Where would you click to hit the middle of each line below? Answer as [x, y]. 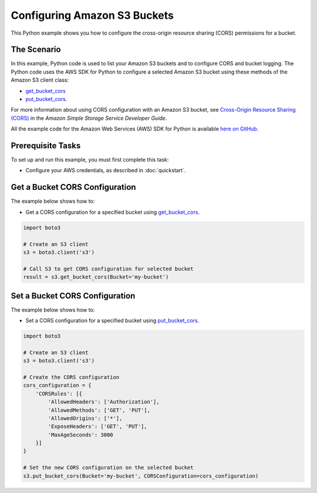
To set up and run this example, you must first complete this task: [90, 160]
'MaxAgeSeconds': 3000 [81, 435]
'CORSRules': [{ [59, 393]
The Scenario [36, 50]
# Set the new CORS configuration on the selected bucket [108, 468]
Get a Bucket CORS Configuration [73, 187]
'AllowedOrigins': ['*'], [85, 418]
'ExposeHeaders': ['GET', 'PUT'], [97, 427]
